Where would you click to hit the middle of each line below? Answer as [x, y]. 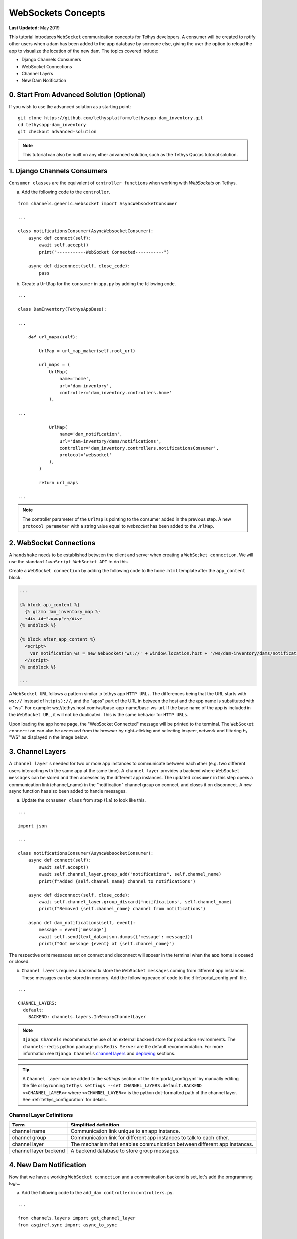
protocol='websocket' [86, 455]
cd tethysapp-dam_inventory [52, 125]
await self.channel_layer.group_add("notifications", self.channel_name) [130, 874]
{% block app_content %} [50, 604]
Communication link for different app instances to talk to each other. [150, 1138]
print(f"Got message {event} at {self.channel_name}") [107, 944]
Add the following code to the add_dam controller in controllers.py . [98, 1192]
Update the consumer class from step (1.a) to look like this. [84, 800]
